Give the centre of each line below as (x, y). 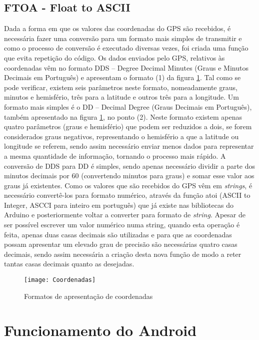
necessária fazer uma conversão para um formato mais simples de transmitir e (123, 38)
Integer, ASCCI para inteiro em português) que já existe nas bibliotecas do (119, 205)
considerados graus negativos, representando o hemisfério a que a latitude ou (121, 136)
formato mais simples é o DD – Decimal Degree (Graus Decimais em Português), (128, 106)
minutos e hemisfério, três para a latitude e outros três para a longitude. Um (121, 97)
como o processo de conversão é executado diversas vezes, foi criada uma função (126, 48)
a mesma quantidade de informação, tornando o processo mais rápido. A (115, 155)
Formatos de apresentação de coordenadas (88, 296)
